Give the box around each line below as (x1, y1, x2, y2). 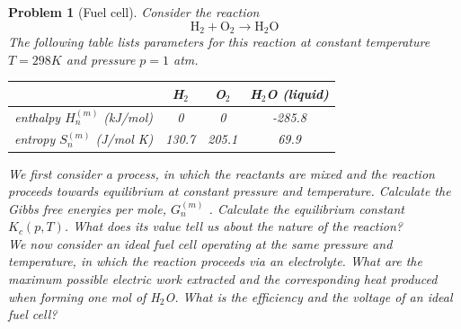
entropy (14, 129, 56, 148)
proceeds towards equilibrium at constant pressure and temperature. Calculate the (8, 182, 451, 200)
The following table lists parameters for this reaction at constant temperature (8, 32, 430, 51)
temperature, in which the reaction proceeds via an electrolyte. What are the (8, 252, 422, 271)
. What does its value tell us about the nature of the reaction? (64, 217, 403, 236)
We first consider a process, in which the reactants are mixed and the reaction (8, 164, 435, 182)
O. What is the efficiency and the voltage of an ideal (164, 287, 453, 306)
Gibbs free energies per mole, (8, 199, 167, 218)
